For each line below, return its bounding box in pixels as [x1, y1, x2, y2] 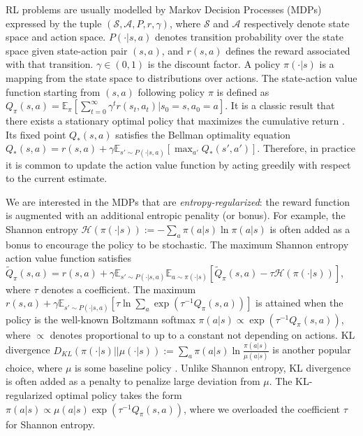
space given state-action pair [6, 43, 128, 57]
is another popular [272, 342, 351, 357]
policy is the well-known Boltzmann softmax [6, 311, 195, 326]
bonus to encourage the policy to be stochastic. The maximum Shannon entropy [6, 237, 349, 251]
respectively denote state [244, 15, 350, 30]
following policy [138, 84, 205, 99]
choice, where [6, 360, 63, 374]
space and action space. [6, 29, 106, 44]
